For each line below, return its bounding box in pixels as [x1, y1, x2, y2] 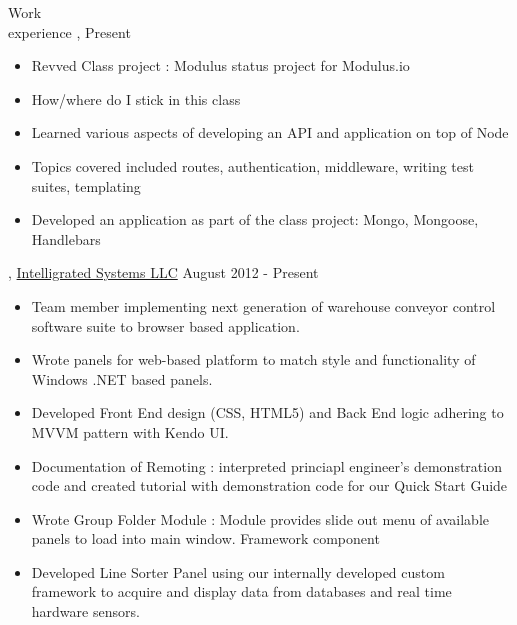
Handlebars [31, 228, 101, 249]
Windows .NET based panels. [31, 368, 213, 389]
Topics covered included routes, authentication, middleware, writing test [31, 155, 474, 176]
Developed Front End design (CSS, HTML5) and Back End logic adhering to [31, 402, 504, 423]
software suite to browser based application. [31, 315, 300, 336]
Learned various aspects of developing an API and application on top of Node [31, 122, 509, 143]
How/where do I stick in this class [31, 88, 241, 109]
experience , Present [8, 21, 131, 42]
